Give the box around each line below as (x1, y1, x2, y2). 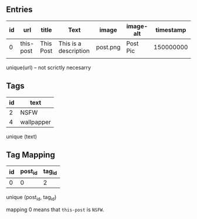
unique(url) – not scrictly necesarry (6, 64, 91, 71)
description (58, 46, 90, 55)
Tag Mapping (6, 150, 56, 160)
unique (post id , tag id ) (6, 193, 57, 202)
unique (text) (6, 133, 37, 140)
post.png (96, 43, 121, 51)
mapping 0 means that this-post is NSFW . (6, 206, 104, 213)
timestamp (155, 26, 186, 34)
